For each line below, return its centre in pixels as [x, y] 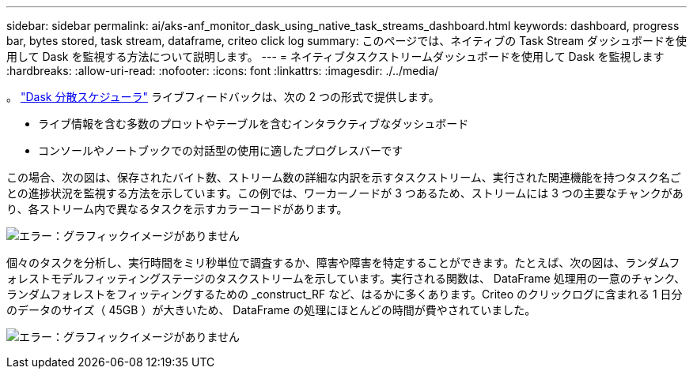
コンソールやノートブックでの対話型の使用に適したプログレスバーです [221, 150]
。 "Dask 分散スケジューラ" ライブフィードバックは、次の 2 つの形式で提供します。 [223, 97]
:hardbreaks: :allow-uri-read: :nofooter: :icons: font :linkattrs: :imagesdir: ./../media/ [223, 71]
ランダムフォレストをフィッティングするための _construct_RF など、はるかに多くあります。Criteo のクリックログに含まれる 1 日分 [345, 294]
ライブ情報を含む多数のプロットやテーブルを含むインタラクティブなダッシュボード [254, 124]
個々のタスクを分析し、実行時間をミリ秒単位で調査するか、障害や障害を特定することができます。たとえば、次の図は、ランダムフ [343, 262]
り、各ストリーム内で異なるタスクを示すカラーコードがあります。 [177, 209]
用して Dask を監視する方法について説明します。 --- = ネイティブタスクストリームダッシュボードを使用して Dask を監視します [335, 56]
